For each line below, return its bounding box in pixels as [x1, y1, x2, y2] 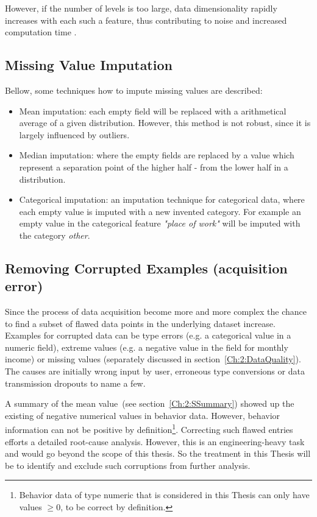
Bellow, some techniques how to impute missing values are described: [5, 83, 263, 96]
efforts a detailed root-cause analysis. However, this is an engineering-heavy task [5, 435, 305, 448]
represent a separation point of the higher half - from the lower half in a [19, 160, 288, 173]
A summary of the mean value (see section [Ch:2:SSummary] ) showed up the [5, 397, 294, 410]
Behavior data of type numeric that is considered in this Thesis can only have [19, 488, 310, 501]
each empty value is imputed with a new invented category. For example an [19, 205, 301, 217]
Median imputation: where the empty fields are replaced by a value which [19, 149, 294, 161]
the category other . [19, 228, 90, 241]
